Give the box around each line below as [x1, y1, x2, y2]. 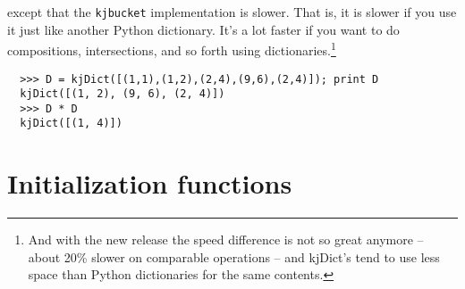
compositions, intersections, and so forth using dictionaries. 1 [7, 38, 336, 59]
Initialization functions [7, 165, 292, 202]
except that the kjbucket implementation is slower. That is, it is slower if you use [7, 3, 457, 21]
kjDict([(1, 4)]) [20, 117, 123, 130]
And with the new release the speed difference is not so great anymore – [28, 230, 424, 249]
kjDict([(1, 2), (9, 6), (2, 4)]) [20, 87, 225, 101]
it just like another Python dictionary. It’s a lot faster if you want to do [7, 20, 400, 38]
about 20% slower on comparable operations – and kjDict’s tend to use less [28, 247, 440, 266]
